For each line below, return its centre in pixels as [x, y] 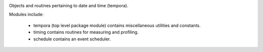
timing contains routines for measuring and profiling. [86, 32]
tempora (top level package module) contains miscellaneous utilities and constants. [117, 25]
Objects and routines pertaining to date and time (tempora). [69, 6]
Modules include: [26, 14]
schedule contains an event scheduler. [72, 39]
